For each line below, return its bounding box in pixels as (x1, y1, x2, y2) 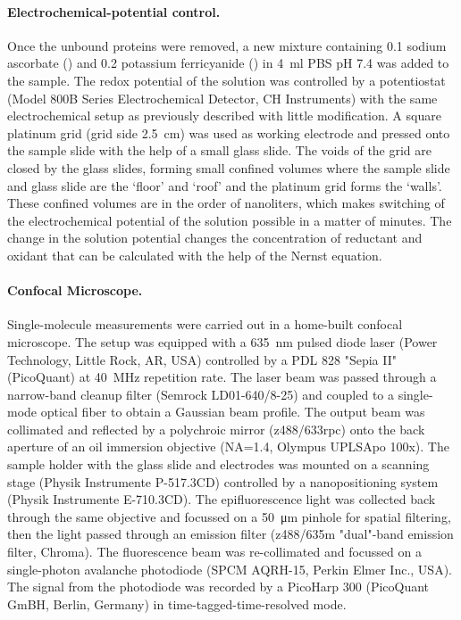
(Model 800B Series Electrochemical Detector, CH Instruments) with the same (7, 88, 438, 107)
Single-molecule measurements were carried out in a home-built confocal (7, 315, 403, 334)
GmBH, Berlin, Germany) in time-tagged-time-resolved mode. (7, 594, 347, 613)
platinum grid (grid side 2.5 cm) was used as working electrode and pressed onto (7, 123, 450, 142)
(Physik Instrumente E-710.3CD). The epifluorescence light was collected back (7, 490, 436, 508)
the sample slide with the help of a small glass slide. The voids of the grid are (7, 141, 432, 160)
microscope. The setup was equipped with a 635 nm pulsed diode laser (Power (7, 332, 438, 351)
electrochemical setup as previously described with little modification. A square (7, 106, 441, 125)
